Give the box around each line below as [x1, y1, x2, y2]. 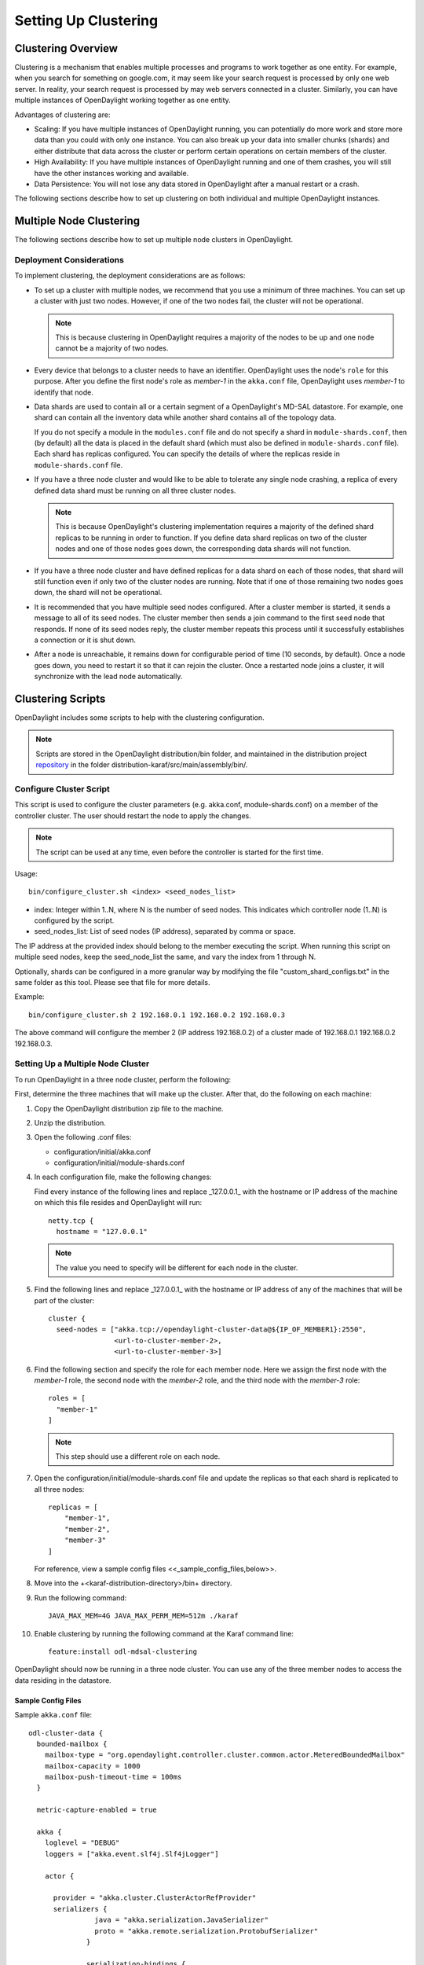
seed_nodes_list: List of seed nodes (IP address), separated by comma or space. [34, 927, 296, 936]
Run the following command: [34, 1592, 127, 1603]
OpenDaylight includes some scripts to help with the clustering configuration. [14, 713, 265, 722]
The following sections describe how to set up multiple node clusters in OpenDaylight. [14, 235, 294, 244]
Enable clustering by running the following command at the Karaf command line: [34, 1629, 294, 1638]
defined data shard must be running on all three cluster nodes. [34, 486, 236, 495]
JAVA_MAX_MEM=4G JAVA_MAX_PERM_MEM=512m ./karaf [48, 1611, 239, 1621]
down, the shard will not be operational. [34, 588, 163, 597]
